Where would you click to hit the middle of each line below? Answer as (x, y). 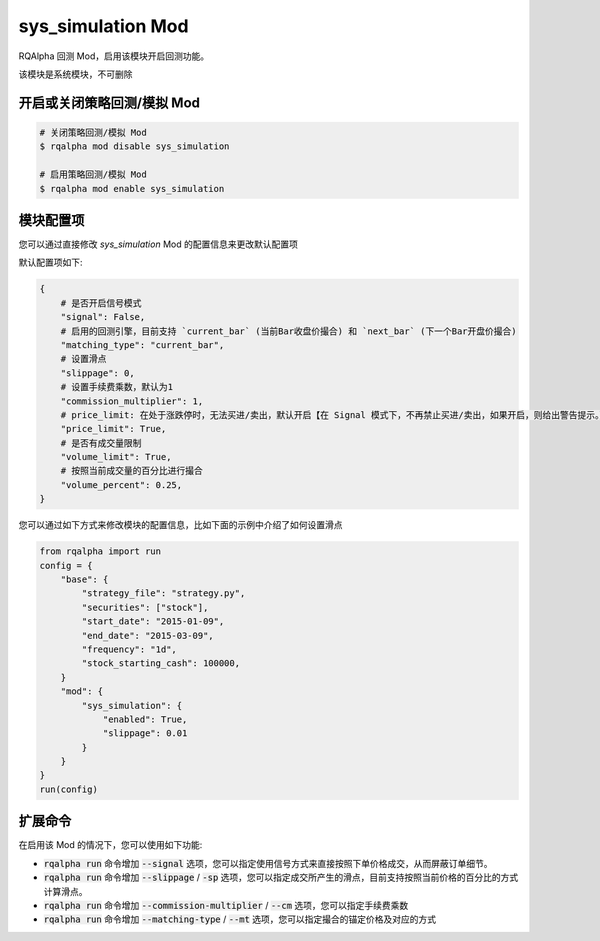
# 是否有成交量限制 (101, 443)
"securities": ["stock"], (145, 607)
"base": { (84, 579)
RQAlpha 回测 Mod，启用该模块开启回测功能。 (114, 56)
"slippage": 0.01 (145, 733)
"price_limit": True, (113, 429)
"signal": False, (103, 317)
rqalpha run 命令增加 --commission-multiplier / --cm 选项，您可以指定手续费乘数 (226, 905)
